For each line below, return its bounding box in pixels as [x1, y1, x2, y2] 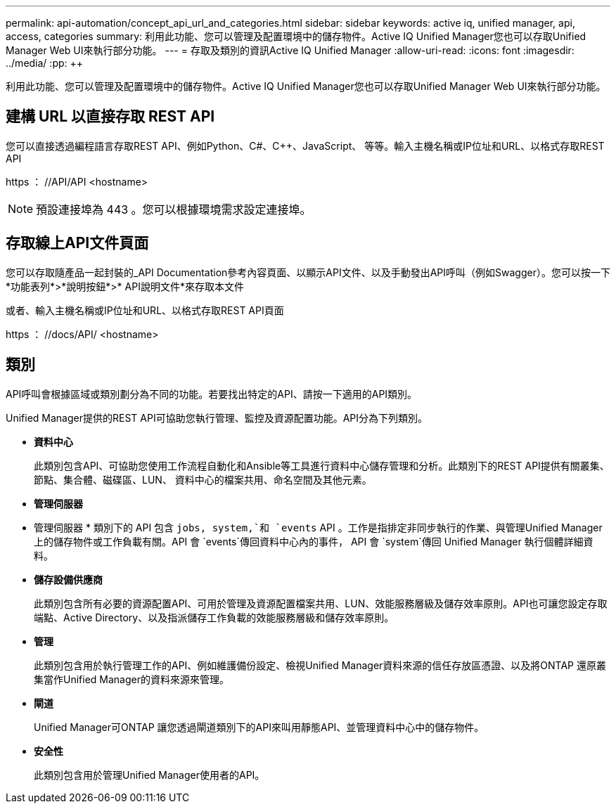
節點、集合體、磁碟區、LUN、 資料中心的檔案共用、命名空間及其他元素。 [34, 473, 372, 486]
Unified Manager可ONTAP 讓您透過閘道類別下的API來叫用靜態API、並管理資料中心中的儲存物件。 [34, 720, 485, 733]
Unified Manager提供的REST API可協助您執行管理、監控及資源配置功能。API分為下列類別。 [6, 411, 428, 424]
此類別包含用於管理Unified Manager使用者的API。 [34, 768, 265, 781]
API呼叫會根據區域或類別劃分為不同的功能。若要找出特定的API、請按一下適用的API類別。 [6, 387, 418, 400]
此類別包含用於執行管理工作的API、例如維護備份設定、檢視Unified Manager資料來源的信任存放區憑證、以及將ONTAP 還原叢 [34, 659, 606, 671]
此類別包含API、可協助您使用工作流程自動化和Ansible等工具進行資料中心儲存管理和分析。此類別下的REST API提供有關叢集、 [34, 459, 610, 472]
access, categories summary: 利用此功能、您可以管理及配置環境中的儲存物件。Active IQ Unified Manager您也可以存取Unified [6, 30, 586, 42]
